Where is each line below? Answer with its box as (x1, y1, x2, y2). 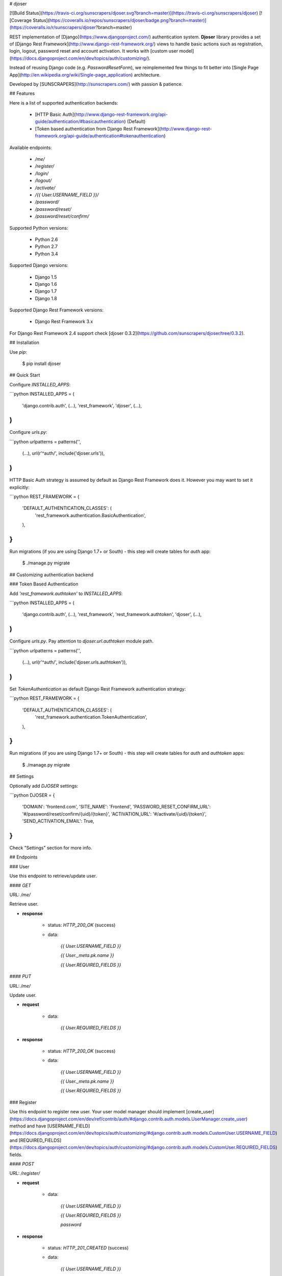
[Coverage (9, 17, 32, 23)
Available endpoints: (9, 144, 52, 151)
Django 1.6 (35, 281, 57, 287)
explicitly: (9, 484, 30, 490)
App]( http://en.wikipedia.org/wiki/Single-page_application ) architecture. (9, 71, 161, 78)
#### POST (9, 1161, 35, 1167)
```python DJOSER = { (9, 792, 55, 798)
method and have (9, 1123, 46, 1129)
